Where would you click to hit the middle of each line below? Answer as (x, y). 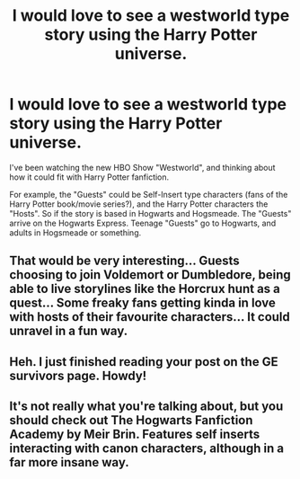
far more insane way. (69, 462)
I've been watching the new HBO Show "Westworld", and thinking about (142, 167)
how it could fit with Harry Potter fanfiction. (89, 177)
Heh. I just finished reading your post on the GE (144, 362)
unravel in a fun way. (69, 331)
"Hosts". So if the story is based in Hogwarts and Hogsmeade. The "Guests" (150, 213)
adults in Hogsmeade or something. (75, 232)
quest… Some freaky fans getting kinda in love (143, 303)
